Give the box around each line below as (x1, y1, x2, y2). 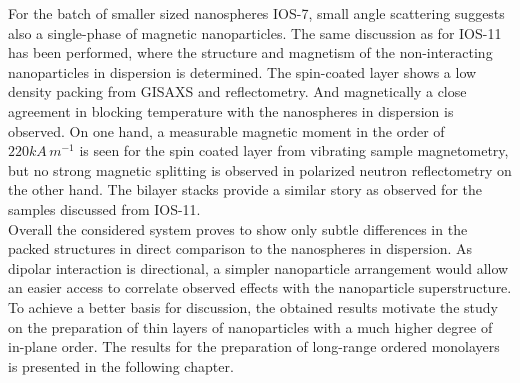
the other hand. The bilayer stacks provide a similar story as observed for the (8, 179, 482, 200)
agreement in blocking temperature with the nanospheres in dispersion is (8, 100, 454, 121)
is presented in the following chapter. (8, 355, 234, 376)
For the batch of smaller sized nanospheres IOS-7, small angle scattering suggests (8, 3, 505, 23)
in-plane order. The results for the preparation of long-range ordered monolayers (8, 336, 500, 357)
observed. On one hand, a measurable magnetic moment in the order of (8, 120, 445, 141)
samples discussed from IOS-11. (8, 198, 201, 219)
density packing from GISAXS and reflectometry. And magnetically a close (8, 81, 467, 102)
